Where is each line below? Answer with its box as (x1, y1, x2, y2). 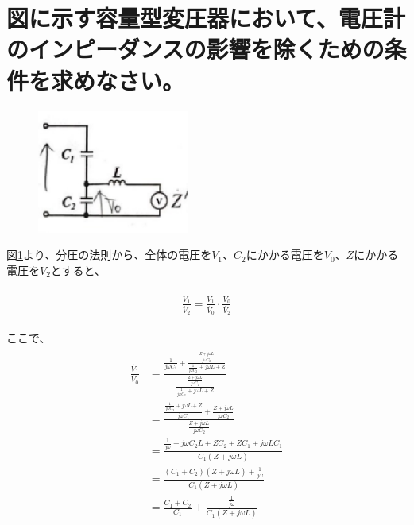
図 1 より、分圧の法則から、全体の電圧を (6, 246, 212, 263)
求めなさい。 (51, 64, 185, 96)
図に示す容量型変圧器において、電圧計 (6, 2, 405, 34)
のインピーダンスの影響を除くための (6, 33, 385, 65)
